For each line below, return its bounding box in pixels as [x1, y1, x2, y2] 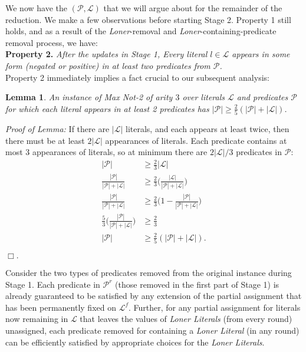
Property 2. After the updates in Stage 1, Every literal [5, 48, 208, 60]
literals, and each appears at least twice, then [125, 123, 289, 135]
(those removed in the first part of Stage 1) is [115, 278, 279, 290]
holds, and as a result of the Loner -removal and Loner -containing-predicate [5, 25, 277, 37]
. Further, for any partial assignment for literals [129, 301, 301, 313]
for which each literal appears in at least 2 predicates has [5, 102, 209, 114]
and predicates [236, 91, 288, 103]
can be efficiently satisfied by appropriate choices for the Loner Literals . [5, 335, 265, 348]
